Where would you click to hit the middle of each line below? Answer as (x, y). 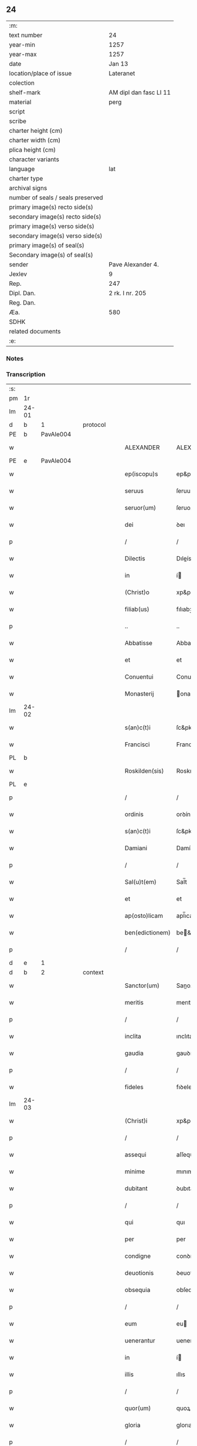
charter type (26, 178)
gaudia (134, 1053)
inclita (133, 1036)
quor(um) (138, 1408)
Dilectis (135, 559)
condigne (138, 1256)
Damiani (136, 848)
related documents (35, 331)
